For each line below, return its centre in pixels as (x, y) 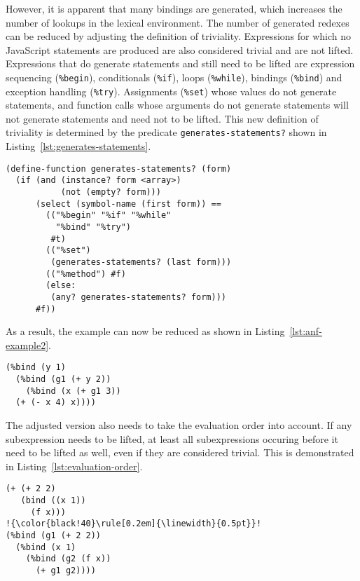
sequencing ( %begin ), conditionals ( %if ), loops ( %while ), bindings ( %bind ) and (174, 77)
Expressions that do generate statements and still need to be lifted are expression (180, 63)
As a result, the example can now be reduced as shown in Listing (145, 331)
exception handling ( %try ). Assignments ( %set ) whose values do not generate (171, 91)
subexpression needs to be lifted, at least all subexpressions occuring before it (172, 438)
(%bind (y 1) (36, 368)
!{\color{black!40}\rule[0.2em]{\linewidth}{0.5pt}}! (134, 524)
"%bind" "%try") (93, 227)
